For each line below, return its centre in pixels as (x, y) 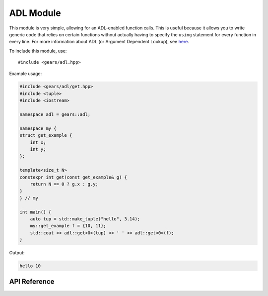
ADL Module (35, 13)
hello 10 (30, 266)
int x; (38, 142)
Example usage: (26, 73)
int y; (38, 149)
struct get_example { (46, 135)
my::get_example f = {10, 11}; (68, 226)
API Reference (32, 282)
